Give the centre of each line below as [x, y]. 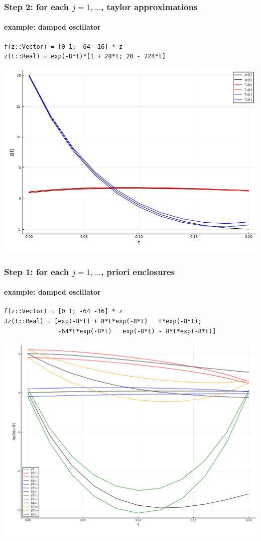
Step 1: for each [37, 271]
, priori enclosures [138, 271]
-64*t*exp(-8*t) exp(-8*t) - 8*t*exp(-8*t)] [137, 331]
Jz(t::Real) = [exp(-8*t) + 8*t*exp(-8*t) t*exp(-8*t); [103, 321]
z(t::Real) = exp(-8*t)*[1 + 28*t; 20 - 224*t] [85, 57]
